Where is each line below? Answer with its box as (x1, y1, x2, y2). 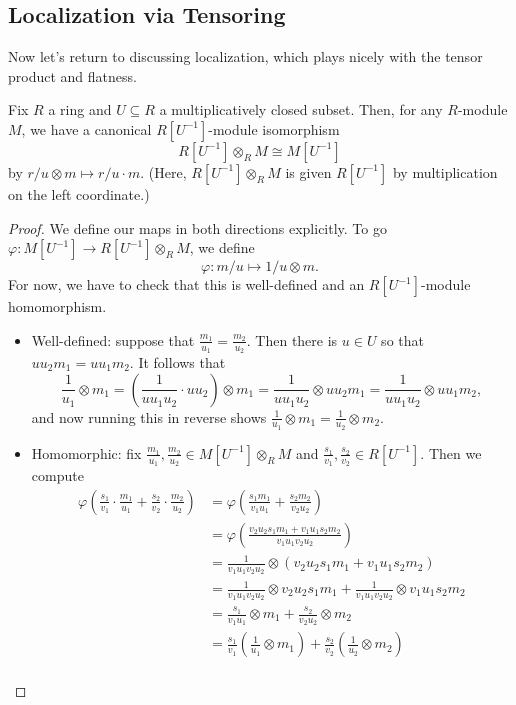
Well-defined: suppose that (31, 329, 195, 350)
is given (285, 161, 332, 182)
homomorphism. (8, 296, 107, 317)
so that (381, 329, 424, 350)
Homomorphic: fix (31, 442, 142, 463)
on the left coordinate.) (8, 183, 150, 204)
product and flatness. (8, 65, 137, 86)
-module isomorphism (208, 118, 340, 139)
